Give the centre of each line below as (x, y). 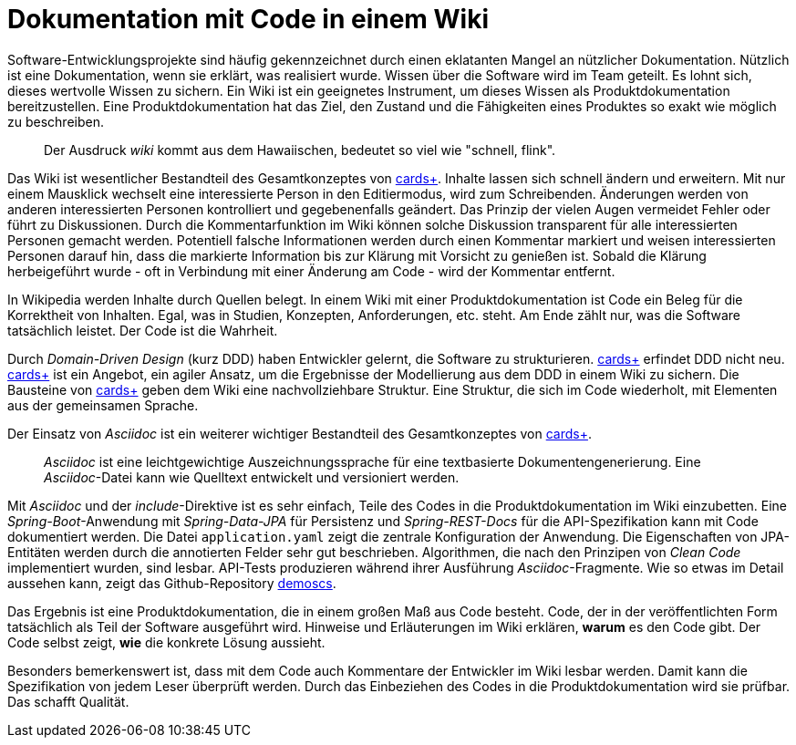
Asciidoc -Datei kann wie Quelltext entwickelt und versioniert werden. (252, 477)
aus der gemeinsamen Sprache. (103, 405)
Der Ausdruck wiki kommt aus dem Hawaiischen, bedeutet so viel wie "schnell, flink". (300, 150)
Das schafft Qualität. (68, 701)
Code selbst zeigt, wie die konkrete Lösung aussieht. (166, 642)
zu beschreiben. (56, 121)
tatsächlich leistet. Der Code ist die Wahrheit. (143, 330)
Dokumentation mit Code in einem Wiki (248, 19)
